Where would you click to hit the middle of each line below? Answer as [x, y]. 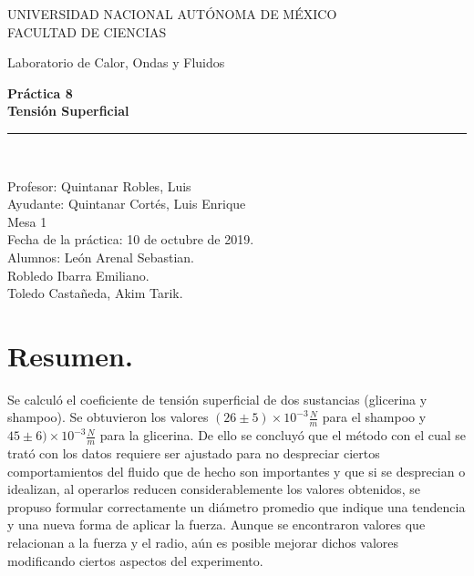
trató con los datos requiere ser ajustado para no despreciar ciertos [194, 453]
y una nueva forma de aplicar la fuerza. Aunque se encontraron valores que [216, 525]
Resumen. [70, 355]
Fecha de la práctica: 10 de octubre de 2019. [131, 239]
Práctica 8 [40, 93]
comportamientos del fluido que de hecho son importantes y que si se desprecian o [237, 471]
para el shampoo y [374, 417]
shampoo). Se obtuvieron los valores [108, 417]
